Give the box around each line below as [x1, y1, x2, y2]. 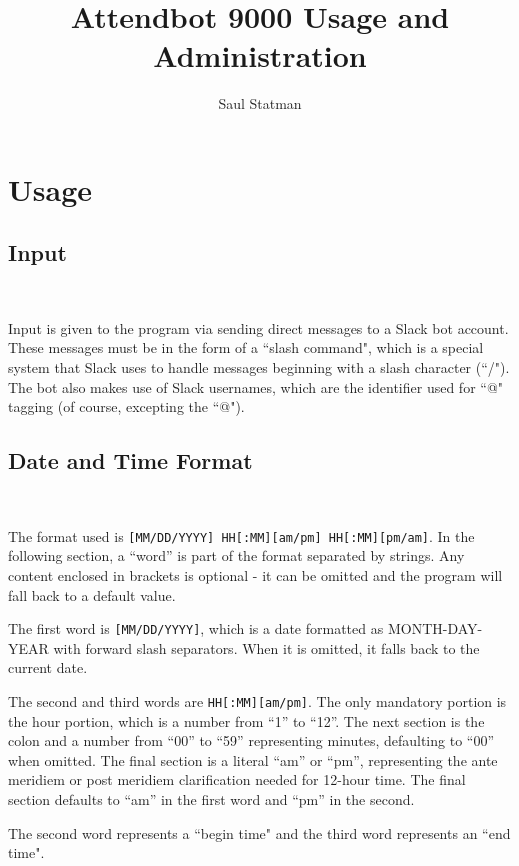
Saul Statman [218, 93, 302, 114]
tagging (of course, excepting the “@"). [8, 396, 245, 417]
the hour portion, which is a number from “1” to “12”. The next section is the [8, 710, 485, 731]
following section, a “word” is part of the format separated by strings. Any [8, 545, 465, 566]
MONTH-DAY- [387, 618, 483, 639]
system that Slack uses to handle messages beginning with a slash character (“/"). [8, 357, 510, 378]
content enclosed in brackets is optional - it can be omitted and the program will [8, 564, 503, 585]
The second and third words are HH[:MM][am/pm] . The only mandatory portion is [8, 690, 507, 711]
